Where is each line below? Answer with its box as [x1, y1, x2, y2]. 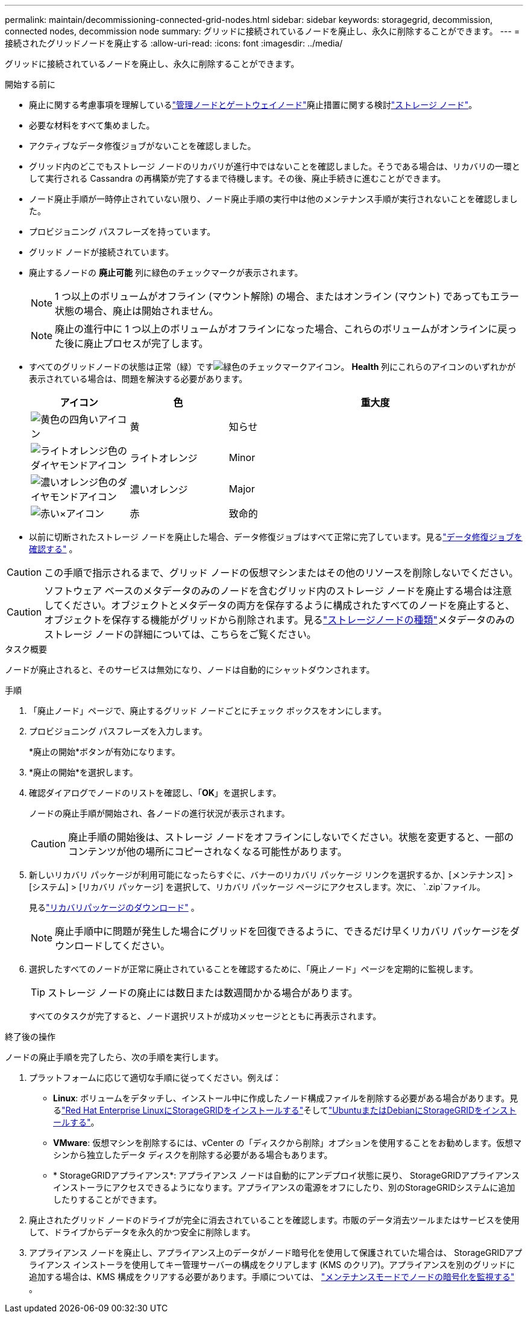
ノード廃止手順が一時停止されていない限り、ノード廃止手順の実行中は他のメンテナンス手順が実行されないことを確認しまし [29, 194, 518, 204]
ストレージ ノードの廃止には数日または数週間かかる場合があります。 [48, 987, 358, 999]
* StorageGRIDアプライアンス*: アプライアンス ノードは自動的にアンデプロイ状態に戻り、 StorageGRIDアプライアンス [53, 1170, 520, 1180]
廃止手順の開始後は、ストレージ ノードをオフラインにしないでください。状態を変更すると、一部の [68, 831, 514, 843]
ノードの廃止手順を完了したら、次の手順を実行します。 [5, 1052, 224, 1062]
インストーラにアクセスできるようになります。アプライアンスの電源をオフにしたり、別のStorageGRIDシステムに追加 [53, 1182, 515, 1192]
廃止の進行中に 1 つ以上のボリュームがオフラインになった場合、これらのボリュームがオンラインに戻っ [55, 323, 517, 335]
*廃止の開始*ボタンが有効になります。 [29, 747, 180, 757]
